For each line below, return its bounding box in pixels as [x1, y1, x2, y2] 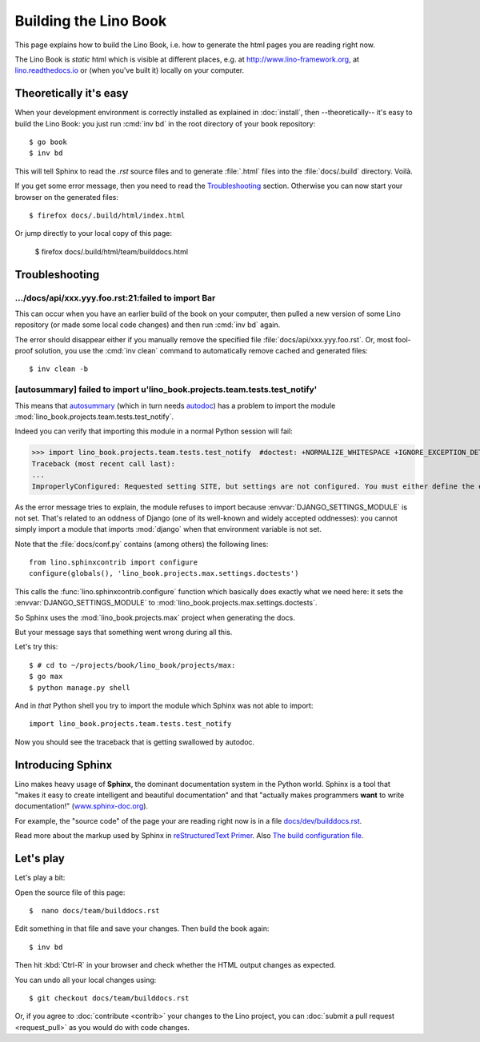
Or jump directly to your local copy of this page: [14, 229, 172, 238]
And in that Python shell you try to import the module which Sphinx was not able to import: [14, 701, 314, 710]
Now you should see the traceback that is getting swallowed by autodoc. [14, 737, 255, 747]
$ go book [29, 138, 67, 147]
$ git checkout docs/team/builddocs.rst [29, 993, 190, 1003]
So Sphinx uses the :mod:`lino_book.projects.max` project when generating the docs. [14, 613, 295, 622]
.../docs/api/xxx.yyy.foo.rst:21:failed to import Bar [14, 292, 216, 303]
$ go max [29, 672, 63, 681]
